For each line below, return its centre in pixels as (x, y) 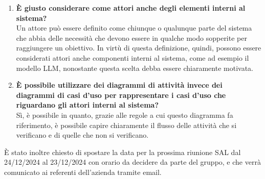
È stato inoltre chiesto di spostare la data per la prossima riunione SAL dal (123, 152)
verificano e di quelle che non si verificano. (82, 135)
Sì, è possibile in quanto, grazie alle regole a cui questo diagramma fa (125, 114)
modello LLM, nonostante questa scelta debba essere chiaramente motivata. (135, 68)
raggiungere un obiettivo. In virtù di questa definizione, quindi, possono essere (139, 48)
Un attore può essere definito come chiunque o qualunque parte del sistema (134, 28)
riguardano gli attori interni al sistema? (87, 105)
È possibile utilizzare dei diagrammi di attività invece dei (119, 85)
